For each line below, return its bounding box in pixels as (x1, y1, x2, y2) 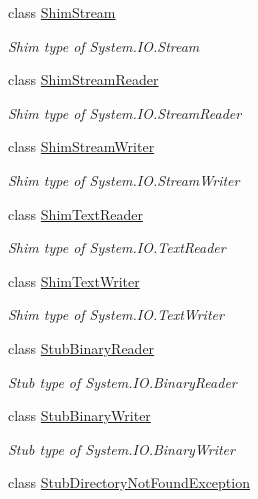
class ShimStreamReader (8, 69, 159, 90)
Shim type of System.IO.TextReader (8, 237, 226, 258)
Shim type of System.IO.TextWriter (8, 304, 224, 325)
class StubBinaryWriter (8, 405, 151, 426)
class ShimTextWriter (8, 270, 140, 291)
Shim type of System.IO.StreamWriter (8, 169, 240, 190)
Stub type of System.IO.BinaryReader (8, 371, 237, 392)
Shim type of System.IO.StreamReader (8, 102, 242, 123)
